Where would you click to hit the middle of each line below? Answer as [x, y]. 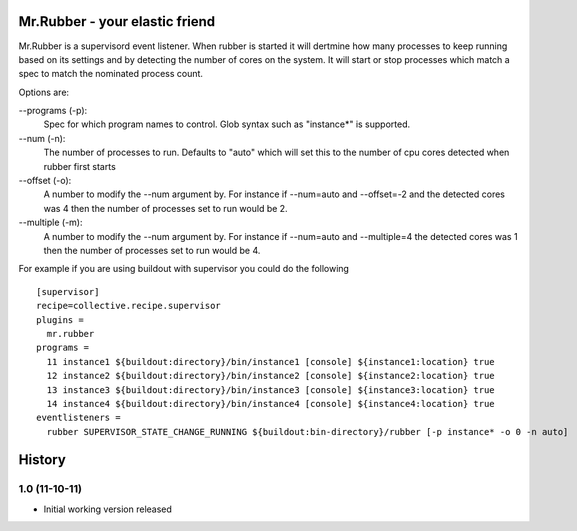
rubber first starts [80, 166]
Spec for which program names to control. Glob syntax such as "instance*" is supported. [227, 124]
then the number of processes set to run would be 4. [152, 250]
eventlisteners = [78, 418]
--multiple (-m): [50, 222]
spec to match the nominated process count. [111, 74]
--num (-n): [42, 138]
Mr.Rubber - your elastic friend [117, 21]
